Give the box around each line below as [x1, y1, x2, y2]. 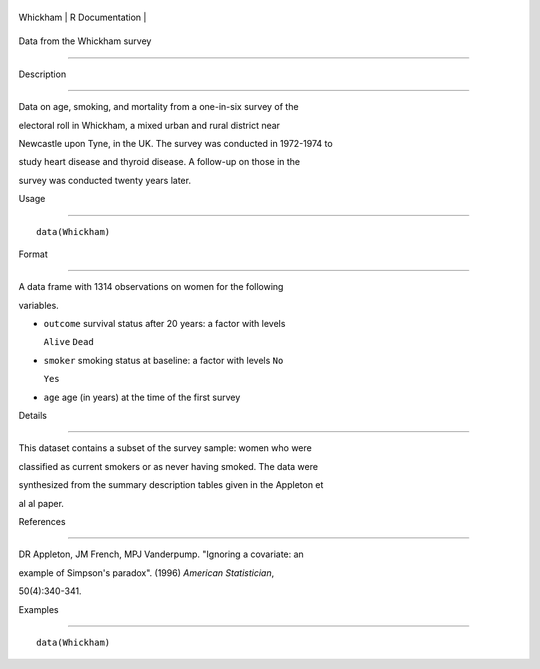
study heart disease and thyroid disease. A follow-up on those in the [18, 156, 301, 168]
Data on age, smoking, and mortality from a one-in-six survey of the [18, 101, 299, 113]
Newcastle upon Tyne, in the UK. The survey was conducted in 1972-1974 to [18, 137, 334, 149]
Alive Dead [43, 336, 94, 348]
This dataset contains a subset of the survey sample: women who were [18, 442, 312, 454]
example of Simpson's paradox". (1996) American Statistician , [18, 566, 275, 579]
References [18, 515, 66, 527]
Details [18, 410, 47, 422]
